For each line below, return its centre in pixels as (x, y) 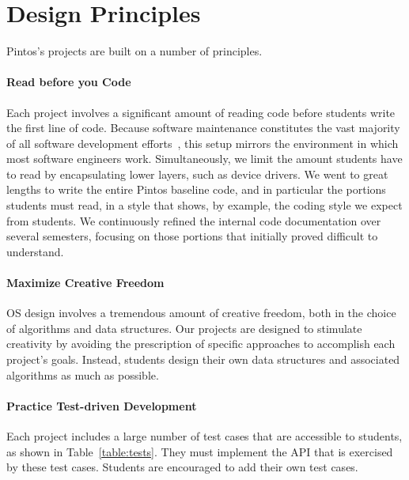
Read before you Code (69, 82)
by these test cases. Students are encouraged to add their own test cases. (182, 467)
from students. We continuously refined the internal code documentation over (194, 220)
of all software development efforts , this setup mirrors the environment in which (203, 143)
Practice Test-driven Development (102, 405)
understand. (35, 251)
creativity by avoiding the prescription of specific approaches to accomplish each (201, 344)
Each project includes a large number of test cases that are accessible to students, (204, 436)
